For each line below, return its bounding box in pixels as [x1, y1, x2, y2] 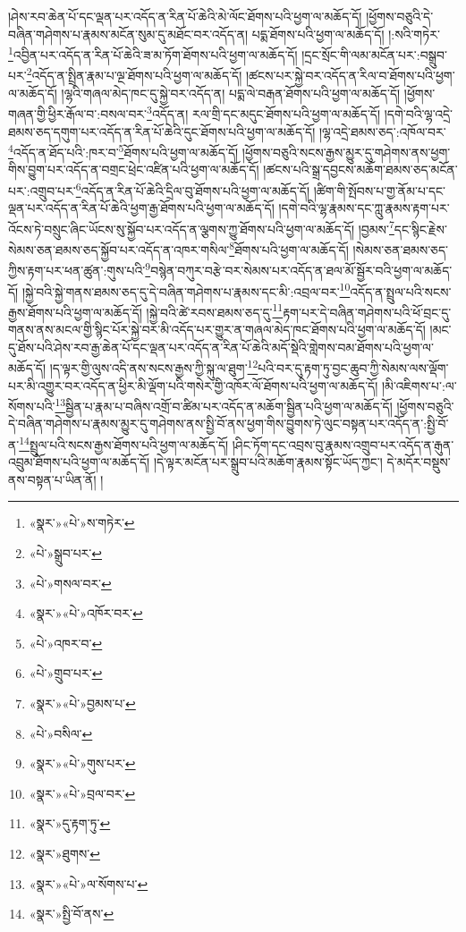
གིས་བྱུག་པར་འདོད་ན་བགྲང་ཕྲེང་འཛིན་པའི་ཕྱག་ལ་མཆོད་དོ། [8, 160, 259, 179]
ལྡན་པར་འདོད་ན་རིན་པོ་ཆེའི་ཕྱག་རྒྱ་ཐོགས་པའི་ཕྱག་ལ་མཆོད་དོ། [8, 199, 275, 217]
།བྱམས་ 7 [358, 216, 394, 238]
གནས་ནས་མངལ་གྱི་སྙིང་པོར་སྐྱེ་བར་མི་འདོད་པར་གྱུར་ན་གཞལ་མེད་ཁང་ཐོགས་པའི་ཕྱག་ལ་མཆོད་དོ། [8, 320, 426, 339]
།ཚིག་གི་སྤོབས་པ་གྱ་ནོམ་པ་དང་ [313, 181, 446, 199]
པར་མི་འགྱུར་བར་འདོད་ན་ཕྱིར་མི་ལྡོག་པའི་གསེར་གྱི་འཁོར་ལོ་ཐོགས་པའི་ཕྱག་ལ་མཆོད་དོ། [8, 376, 378, 394]
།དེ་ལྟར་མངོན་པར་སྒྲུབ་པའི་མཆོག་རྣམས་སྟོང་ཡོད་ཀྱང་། [153, 453, 383, 471]
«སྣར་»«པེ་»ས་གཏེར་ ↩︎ [29, 513, 135, 532]
